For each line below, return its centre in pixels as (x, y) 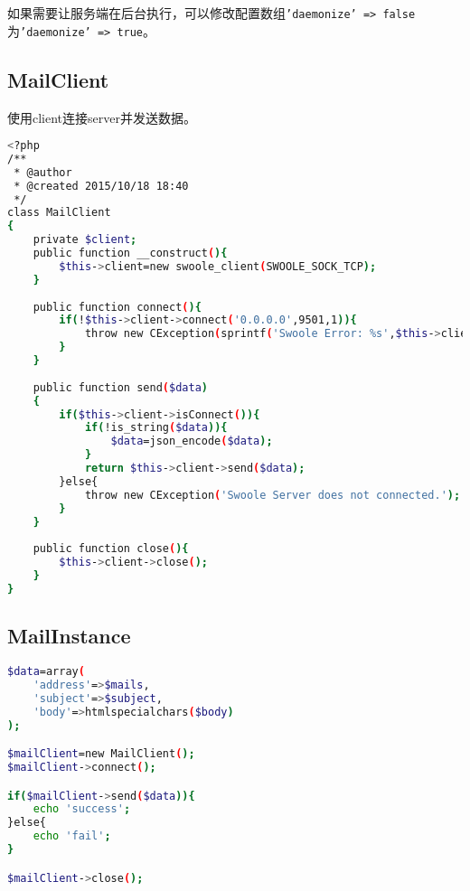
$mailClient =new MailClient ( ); (101, 754)
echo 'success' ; (82, 809)
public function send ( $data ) (120, 387)
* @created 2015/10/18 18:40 (101, 186)
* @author (43, 172)
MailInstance (69, 636)
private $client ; (85, 240)
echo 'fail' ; (72, 836)
